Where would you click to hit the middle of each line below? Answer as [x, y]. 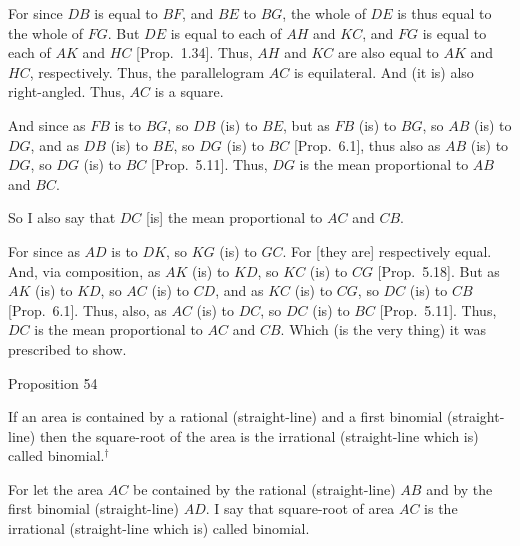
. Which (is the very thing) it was [383, 329]
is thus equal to [444, 13]
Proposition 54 [53, 382]
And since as [47, 124]
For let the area [56, 488]
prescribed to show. [67, 348]
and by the [459, 488]
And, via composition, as [84, 270]
